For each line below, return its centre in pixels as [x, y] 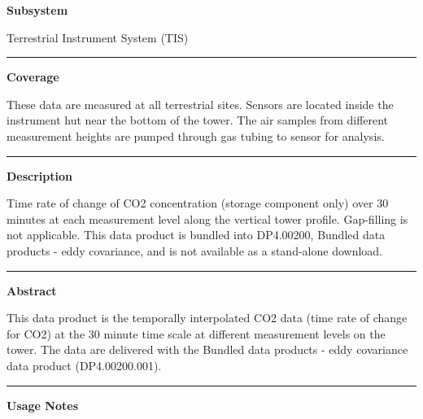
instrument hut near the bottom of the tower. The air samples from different [198, 120]
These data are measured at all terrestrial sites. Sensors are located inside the [200, 104]
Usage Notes [43, 405]
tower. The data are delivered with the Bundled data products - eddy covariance [207, 349]
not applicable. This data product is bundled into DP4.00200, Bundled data [196, 235]
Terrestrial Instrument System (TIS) [98, 37]
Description [40, 175]
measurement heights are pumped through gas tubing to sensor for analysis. [196, 135]
